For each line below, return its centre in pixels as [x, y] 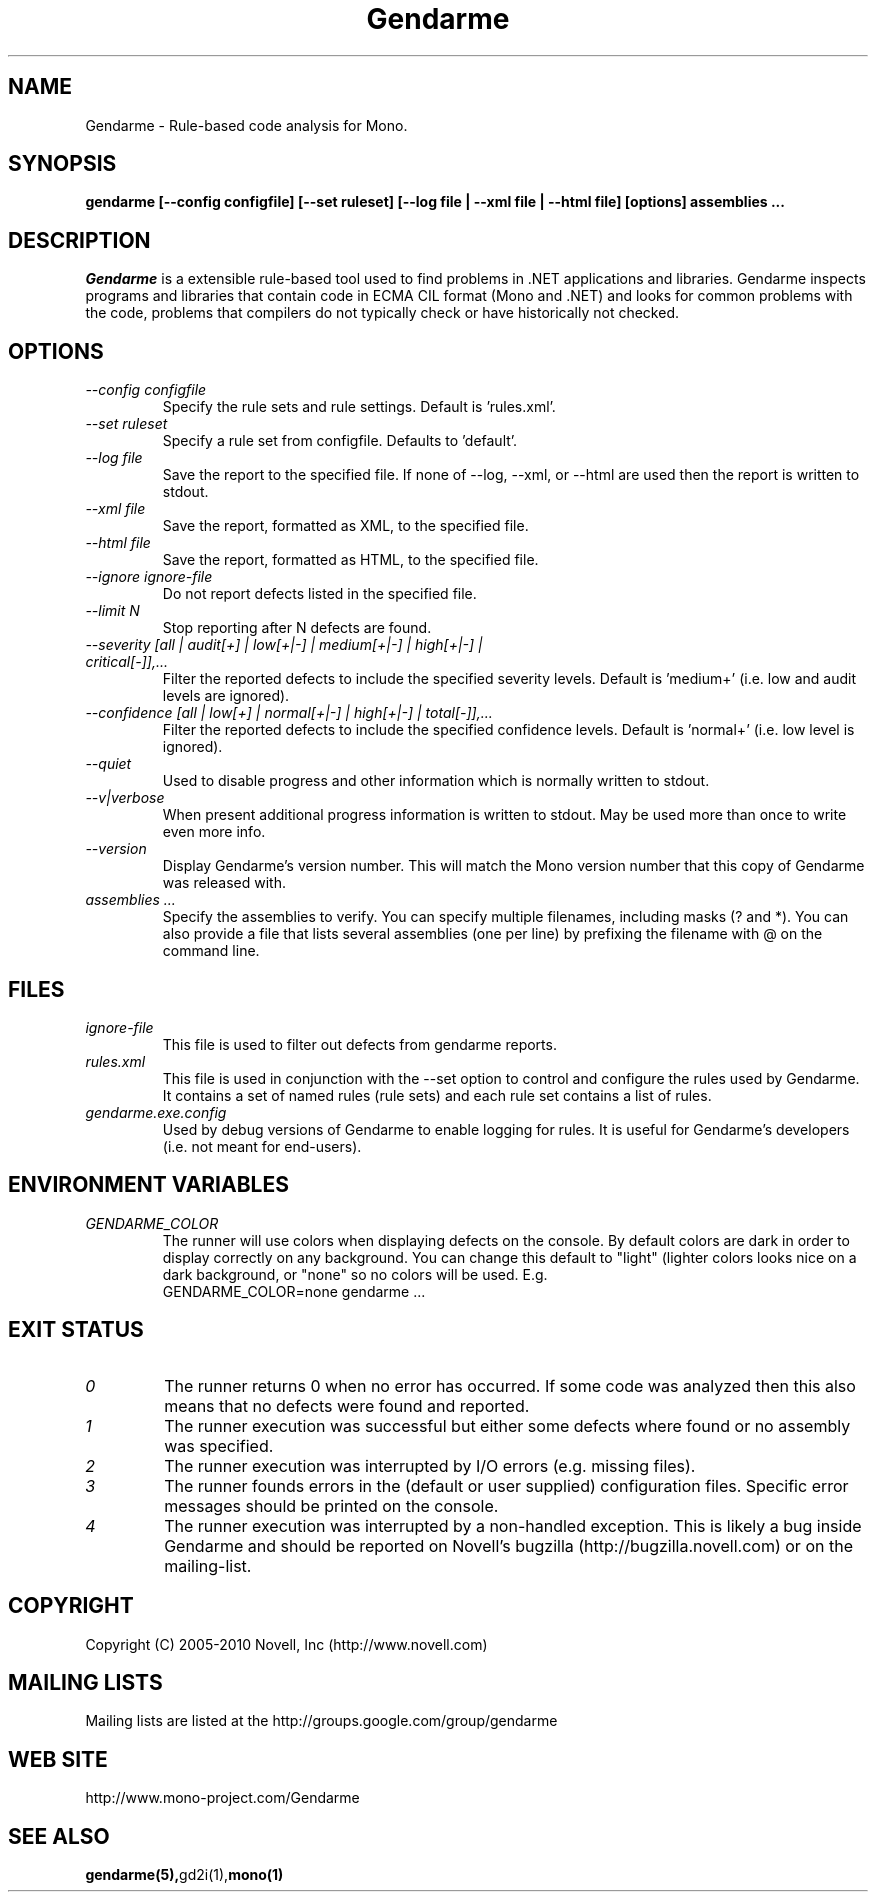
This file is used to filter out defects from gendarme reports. [359, 1044]
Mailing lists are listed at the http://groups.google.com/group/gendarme [321, 1721]
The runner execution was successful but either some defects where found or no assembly [507, 1425]
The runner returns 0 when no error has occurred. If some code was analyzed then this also [510, 1385]
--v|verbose [125, 798]
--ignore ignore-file [149, 577]
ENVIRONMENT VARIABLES [148, 1185]
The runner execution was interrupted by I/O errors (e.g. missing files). [430, 1465]
